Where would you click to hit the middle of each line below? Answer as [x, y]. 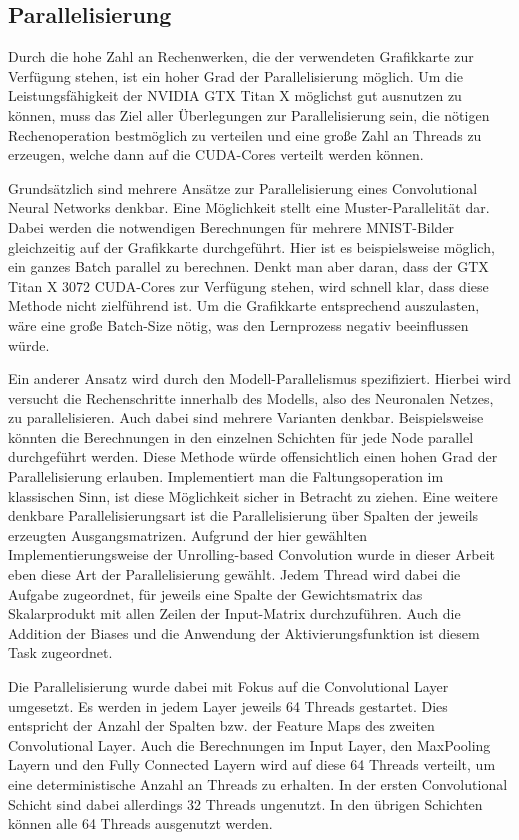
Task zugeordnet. [60, 652]
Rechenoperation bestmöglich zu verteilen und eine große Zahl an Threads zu [245, 134]
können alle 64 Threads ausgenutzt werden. [140, 823]
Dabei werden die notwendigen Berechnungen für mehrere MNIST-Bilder [231, 226]
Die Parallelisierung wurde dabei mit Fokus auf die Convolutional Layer [228, 686]
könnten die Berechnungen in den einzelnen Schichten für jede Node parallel [241, 436]
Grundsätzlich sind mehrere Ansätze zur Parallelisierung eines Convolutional [243, 187]
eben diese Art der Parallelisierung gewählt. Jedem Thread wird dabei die [234, 574]
